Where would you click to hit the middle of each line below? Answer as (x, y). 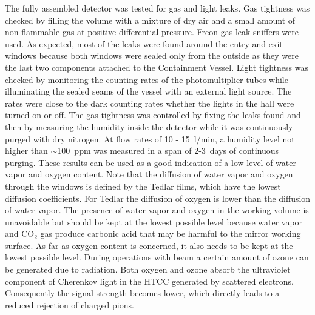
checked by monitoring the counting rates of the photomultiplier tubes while (147, 79)
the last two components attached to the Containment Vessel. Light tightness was (157, 67)
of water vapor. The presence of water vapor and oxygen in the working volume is (157, 210)
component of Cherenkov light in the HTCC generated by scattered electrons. (149, 281)
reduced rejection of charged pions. (69, 304)
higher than (26, 151)
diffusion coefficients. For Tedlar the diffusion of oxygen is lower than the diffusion (158, 198)
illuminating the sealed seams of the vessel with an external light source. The (148, 91)
